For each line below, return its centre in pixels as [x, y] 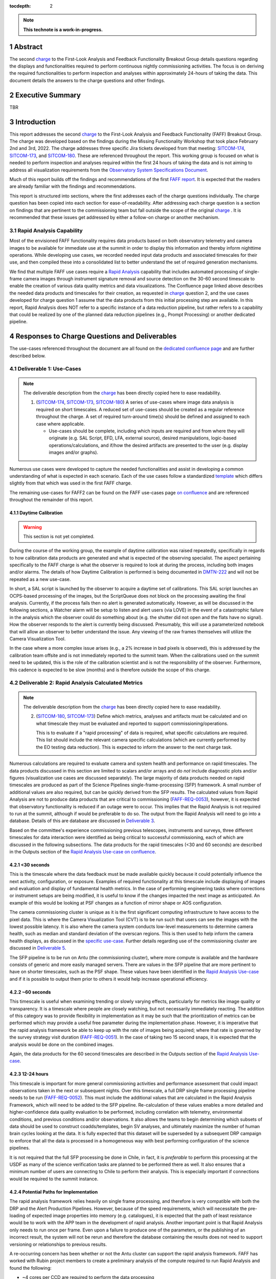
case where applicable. [61, 424]
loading [17, 1216]
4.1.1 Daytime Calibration [36, 513]
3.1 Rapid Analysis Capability [46, 230]
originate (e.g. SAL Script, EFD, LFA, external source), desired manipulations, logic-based [143, 438]
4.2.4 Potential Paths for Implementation [54, 1192]
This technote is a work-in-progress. [63, 29]
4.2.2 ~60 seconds [30, 992]
